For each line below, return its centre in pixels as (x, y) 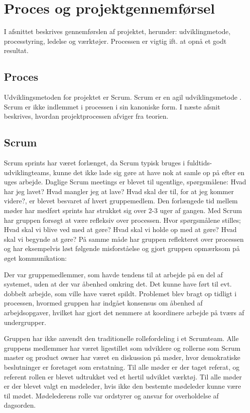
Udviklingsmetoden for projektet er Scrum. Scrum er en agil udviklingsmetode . (123, 97)
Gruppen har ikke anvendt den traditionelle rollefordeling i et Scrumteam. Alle (121, 338)
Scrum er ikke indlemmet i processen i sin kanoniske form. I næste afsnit (112, 106)
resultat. (16, 50)
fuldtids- (199, 163)
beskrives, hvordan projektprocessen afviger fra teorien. (86, 116)
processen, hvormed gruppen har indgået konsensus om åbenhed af (103, 303)
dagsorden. (20, 405)
